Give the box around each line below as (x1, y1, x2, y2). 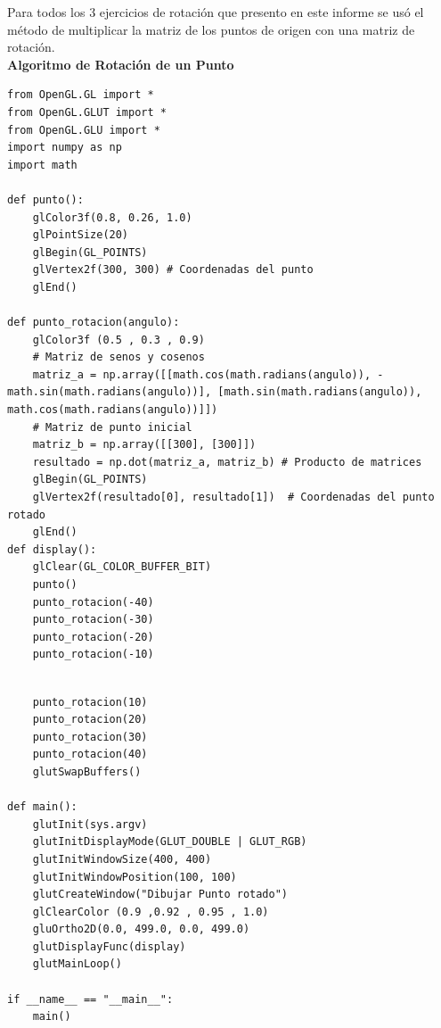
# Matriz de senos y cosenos (32, 351, 205, 364)
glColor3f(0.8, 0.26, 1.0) (32, 211, 192, 224)
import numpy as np (7, 141, 122, 154)
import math (7, 158, 78, 171)
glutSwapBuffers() (32, 765, 142, 778)
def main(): (7, 800, 78, 814)
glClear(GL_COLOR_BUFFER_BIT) (32, 560, 212, 574)
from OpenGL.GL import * (7, 88, 154, 102)
